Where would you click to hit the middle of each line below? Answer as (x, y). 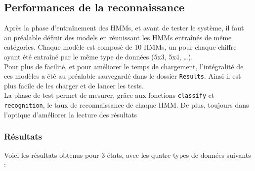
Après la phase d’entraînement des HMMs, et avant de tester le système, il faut (124, 28)
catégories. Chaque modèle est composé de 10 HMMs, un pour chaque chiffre (120, 47)
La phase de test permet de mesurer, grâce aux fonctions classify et (109, 95)
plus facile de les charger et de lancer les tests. (74, 85)
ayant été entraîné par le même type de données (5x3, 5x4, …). (99, 56)
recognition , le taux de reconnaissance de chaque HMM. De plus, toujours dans (127, 105)
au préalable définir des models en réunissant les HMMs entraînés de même (118, 37)
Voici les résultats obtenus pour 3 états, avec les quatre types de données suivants (127, 155)
